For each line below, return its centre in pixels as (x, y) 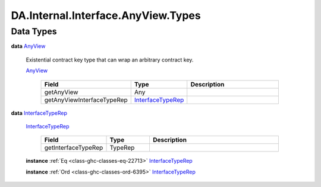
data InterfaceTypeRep (39, 113)
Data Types (34, 31)
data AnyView (28, 46)
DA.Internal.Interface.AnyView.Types (106, 15)
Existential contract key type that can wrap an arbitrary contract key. (110, 60)
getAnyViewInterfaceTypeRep (86, 99)
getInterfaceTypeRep (74, 148)
